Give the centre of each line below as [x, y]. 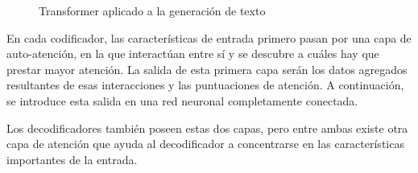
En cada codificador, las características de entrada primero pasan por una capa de [209, 37]
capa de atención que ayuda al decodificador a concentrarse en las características [205, 144]
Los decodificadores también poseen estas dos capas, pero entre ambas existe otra [207, 128]
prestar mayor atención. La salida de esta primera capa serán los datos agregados [207, 69]
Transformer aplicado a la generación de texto [152, 10]
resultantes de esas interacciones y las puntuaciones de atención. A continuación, [205, 85]
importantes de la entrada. [72, 159]
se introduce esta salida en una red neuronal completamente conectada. [182, 100]
